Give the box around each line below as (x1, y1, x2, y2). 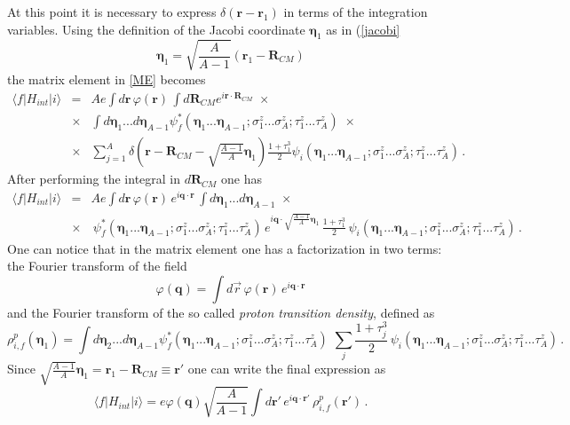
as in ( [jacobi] (326, 20, 400, 38)
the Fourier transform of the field (7, 256, 187, 275)
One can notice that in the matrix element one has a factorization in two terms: (7, 239, 442, 257)
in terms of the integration (283, 3, 428, 20)
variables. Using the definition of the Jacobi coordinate (7, 20, 305, 38)
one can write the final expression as (187, 359, 386, 378)
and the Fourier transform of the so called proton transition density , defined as (7, 303, 435, 321)
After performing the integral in (7, 169, 181, 188)
